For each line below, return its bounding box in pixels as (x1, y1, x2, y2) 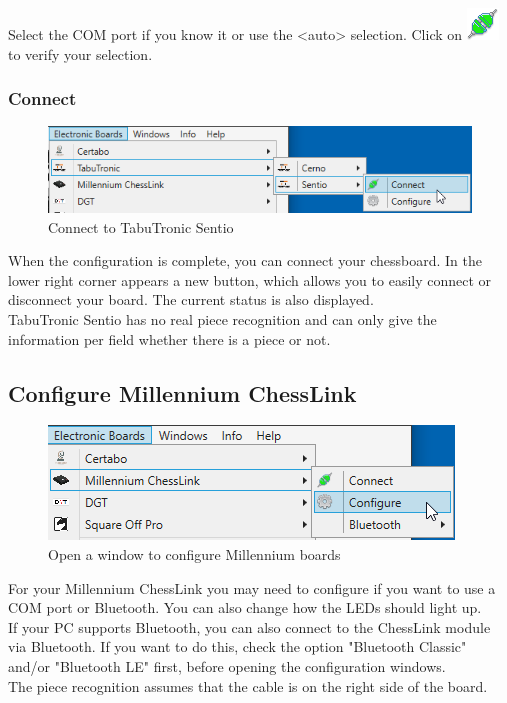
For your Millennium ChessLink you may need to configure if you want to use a (8, 577, 496, 598)
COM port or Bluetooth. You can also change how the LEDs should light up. (8, 597, 482, 618)
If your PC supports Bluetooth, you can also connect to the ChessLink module (8, 616, 491, 637)
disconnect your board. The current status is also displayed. (8, 289, 374, 310)
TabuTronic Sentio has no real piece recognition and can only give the (8, 308, 437, 329)
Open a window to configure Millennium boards (48, 543, 341, 564)
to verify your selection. (8, 43, 153, 64)
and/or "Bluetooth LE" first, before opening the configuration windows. (8, 655, 446, 676)
